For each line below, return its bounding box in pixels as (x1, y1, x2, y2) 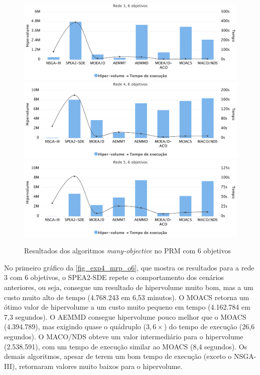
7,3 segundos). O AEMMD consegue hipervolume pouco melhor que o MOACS (4, 311, 246, 322)
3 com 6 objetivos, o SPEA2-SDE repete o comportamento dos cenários (4, 272, 224, 283)
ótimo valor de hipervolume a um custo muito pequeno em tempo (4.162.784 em (4, 302, 250, 312)
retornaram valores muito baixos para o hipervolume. (19, 360, 183, 371)
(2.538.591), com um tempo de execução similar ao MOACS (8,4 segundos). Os (4, 341, 247, 351)
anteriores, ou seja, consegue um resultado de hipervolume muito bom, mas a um (4, 282, 253, 292)
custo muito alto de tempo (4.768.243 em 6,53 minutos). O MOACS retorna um (4, 292, 249, 302)
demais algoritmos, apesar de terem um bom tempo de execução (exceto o (4, 351, 232, 361)
